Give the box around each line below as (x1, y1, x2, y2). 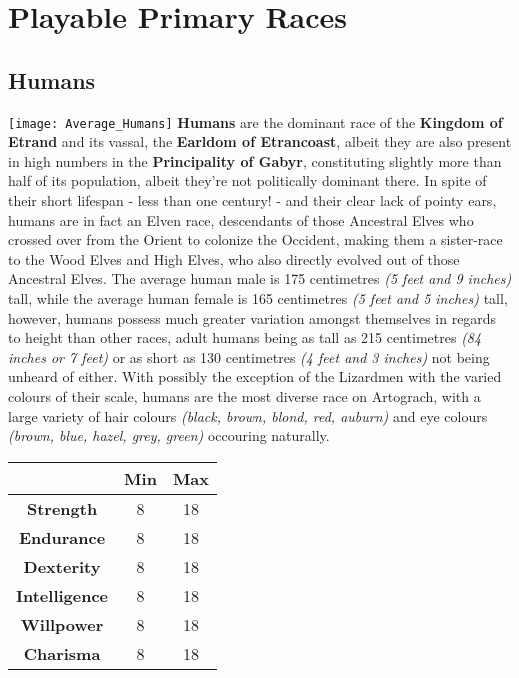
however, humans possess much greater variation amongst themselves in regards (8, 307, 497, 328)
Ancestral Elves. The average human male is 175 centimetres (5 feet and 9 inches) (8, 268, 512, 289)
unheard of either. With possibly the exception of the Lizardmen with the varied (8, 366, 502, 387)
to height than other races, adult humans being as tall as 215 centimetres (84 (8, 327, 482, 348)
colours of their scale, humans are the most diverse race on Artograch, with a (8, 385, 481, 406)
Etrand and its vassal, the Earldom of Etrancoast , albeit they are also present (8, 131, 512, 152)
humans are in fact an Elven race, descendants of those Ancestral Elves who (8, 209, 474, 230)
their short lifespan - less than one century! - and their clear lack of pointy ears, (8, 190, 497, 211)
